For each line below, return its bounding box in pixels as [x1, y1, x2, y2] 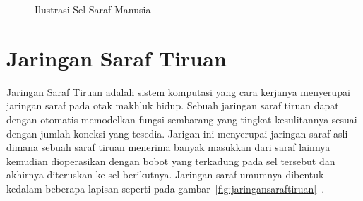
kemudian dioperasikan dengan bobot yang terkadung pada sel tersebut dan [6, 153, 335, 168]
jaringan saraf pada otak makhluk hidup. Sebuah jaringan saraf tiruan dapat [6, 98, 339, 113]
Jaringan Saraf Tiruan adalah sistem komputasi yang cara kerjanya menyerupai [6, 84, 350, 99]
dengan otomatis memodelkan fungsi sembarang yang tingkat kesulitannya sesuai [6, 111, 357, 126]
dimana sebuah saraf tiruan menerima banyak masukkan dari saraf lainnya [6, 140, 331, 154]
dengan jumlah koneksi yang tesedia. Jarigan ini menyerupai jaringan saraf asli [6, 126, 348, 140]
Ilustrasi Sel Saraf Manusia [35, 2, 151, 16]
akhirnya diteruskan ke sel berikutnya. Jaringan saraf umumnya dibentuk [6, 167, 324, 182]
